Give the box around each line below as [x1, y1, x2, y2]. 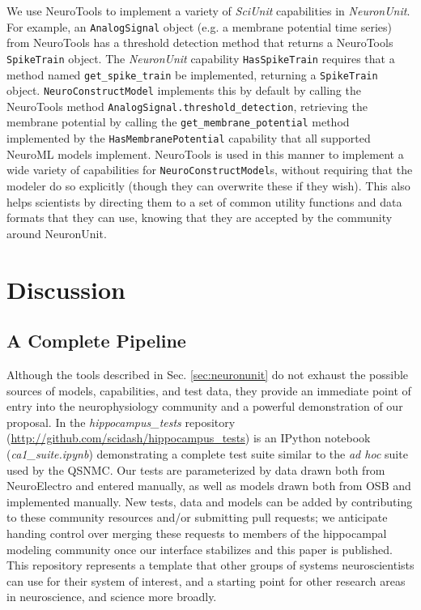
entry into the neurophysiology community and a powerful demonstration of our [6, 398, 403, 415]
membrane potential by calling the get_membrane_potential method [6, 113, 350, 130]
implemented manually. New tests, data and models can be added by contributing [6, 493, 413, 510]
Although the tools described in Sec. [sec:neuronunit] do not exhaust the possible [6, 365, 409, 382]
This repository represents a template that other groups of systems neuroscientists [6, 557, 415, 574]
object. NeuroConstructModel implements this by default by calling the [6, 82, 361, 99]
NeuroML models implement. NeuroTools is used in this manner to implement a [6, 145, 404, 162]
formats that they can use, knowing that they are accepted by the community [6, 209, 393, 226]
